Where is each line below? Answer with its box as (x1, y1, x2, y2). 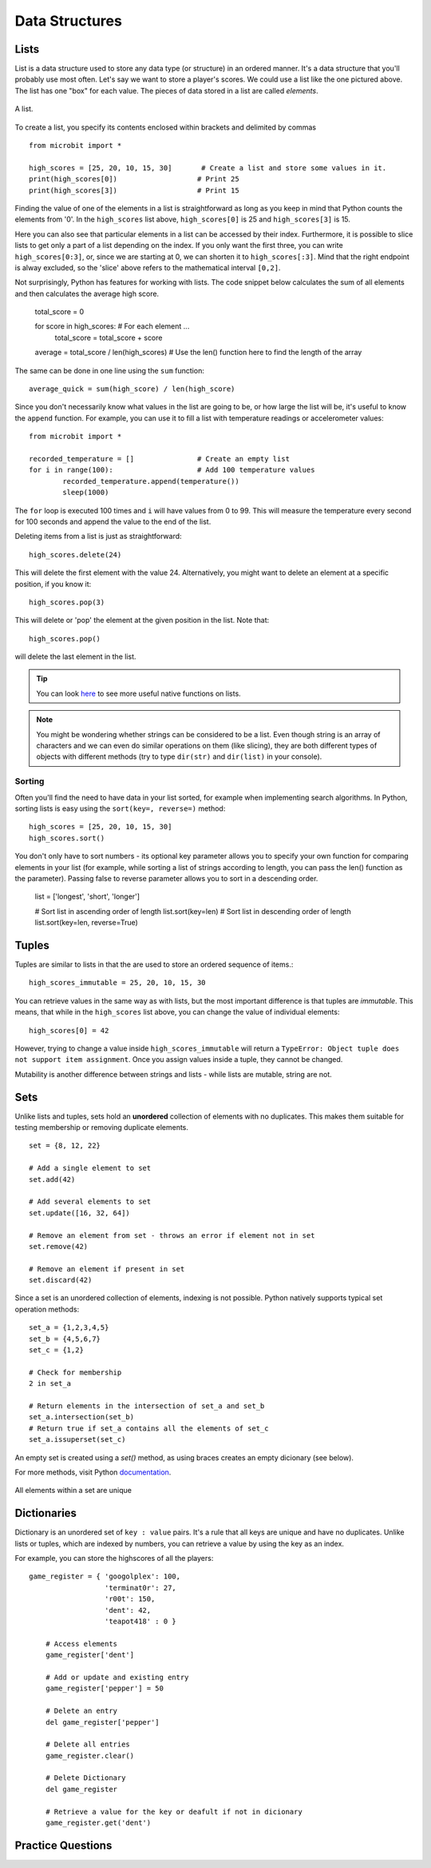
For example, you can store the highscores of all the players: (14, 1554, 214, 1563)
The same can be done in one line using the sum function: (14, 365, 205, 375)
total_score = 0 (34, 307, 85, 317)
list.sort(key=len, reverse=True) (34, 918, 139, 928)
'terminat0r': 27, (104, 1583, 177, 1592)
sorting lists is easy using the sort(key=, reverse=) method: (14, 804, 226, 813)
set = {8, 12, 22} (29, 1141, 101, 1151)
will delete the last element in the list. (14, 652, 136, 661)
